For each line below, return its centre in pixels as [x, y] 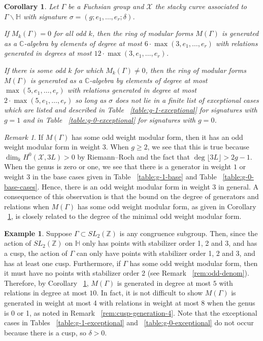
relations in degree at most [46, 293]
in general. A [238, 186]
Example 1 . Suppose [38, 233]
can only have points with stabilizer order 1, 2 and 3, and [166, 253]
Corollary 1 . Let [31, 6]
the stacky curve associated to [201, 6]
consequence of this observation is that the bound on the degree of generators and [131, 196]
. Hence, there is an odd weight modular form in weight [124, 186]
